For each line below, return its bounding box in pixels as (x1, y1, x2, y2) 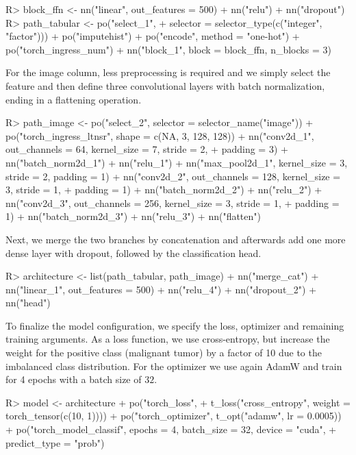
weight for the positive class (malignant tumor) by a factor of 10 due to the (5, 345, 322, 360)
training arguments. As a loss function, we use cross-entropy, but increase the (5, 332, 330, 346)
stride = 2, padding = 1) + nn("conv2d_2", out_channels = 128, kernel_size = (5, 169, 341, 183)
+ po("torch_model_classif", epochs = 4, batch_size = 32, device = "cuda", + (5, 422, 337, 436)
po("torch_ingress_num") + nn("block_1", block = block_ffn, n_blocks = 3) (5, 42, 331, 56)
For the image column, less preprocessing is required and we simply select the (5, 65, 331, 79)
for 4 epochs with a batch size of (5, 372, 142, 386)
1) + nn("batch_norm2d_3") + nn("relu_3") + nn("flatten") (5, 209, 262, 223)
